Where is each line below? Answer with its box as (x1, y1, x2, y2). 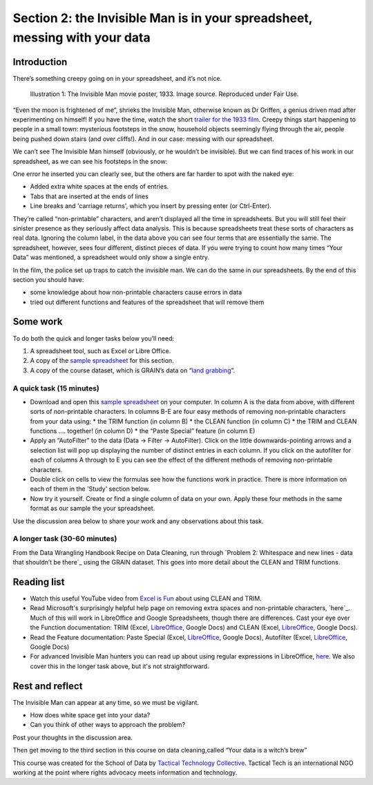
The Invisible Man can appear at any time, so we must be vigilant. (12, 698, 200, 706)
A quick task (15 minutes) (12, 384, 100, 393)
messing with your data (12, 30, 151, 45)
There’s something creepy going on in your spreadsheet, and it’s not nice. (12, 74, 222, 82)
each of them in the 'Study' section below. (30, 484, 151, 493)
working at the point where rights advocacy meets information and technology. (12, 768, 238, 777)
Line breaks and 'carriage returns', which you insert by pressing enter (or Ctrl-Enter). (30, 202, 272, 210)
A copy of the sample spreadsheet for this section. (30, 357, 174, 365)
